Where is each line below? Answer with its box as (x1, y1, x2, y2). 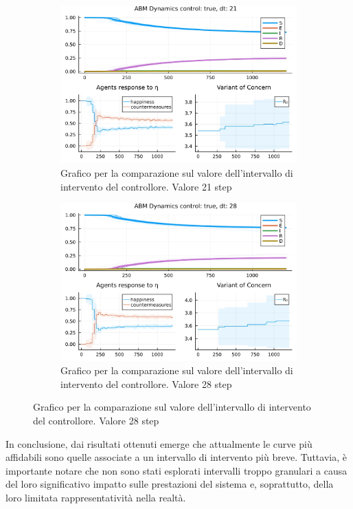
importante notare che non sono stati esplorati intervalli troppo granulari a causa (5, 463, 348, 477)
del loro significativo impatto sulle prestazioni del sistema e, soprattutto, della (5, 477, 334, 491)
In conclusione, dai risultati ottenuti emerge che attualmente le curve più (5, 436, 312, 451)
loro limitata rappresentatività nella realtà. (5, 490, 186, 504)
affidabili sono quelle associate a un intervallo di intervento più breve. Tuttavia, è (5, 450, 347, 464)
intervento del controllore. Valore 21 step (60, 179, 232, 193)
